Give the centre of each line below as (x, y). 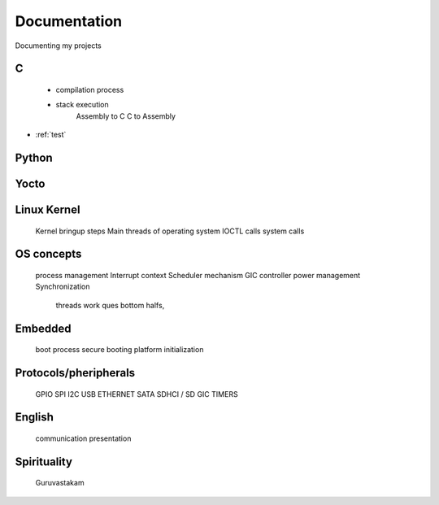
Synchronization (63, 287)
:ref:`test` (51, 135)
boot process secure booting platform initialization (120, 350)
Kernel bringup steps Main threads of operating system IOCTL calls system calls (170, 231)
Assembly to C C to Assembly (126, 116)
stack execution (82, 105)
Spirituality (44, 461)
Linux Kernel (48, 209)
